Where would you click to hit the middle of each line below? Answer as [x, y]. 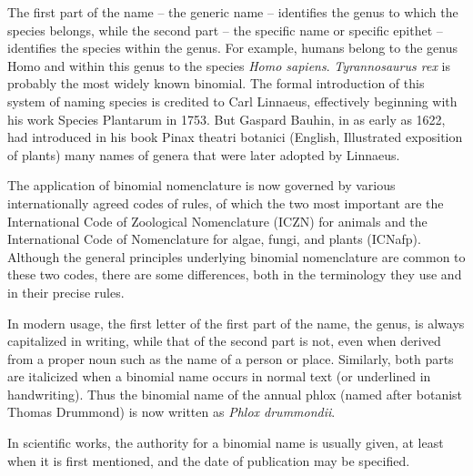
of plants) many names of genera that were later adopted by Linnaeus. [204, 154]
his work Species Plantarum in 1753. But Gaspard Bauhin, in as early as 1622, [226, 119]
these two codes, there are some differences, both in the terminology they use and [235, 274]
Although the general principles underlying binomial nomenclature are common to [236, 256]
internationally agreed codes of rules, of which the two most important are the [226, 203]
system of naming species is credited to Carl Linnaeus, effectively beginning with [232, 101]
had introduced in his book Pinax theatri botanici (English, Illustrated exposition [235, 137]
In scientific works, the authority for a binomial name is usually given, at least [226, 443]
